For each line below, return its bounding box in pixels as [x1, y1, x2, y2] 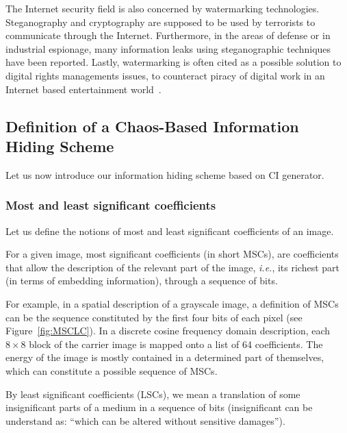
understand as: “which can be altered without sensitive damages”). [5, 413, 285, 428]
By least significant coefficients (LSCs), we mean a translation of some [5, 386, 300, 401]
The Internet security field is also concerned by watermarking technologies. [5, 1, 320, 15]
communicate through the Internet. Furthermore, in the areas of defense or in [5, 28, 331, 42]
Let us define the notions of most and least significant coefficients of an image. [5, 223, 334, 238]
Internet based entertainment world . [5, 82, 162, 96]
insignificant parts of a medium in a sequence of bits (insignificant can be [5, 400, 313, 415]
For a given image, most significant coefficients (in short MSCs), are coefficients [5, 247, 339, 261]
